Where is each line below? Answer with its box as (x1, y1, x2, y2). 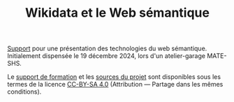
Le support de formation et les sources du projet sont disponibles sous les (7, 73, 221, 81)
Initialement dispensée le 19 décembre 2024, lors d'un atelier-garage (7, 52, 206, 60)
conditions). (7, 87, 42, 96)
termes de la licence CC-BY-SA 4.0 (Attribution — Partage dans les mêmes (7, 80, 224, 89)
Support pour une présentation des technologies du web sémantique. (7, 44, 207, 53)
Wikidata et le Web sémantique (25, 5, 210, 21)
